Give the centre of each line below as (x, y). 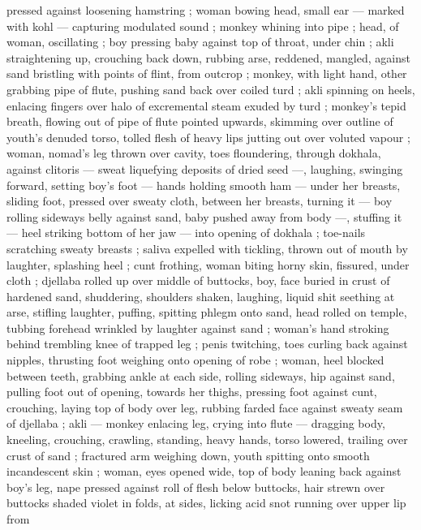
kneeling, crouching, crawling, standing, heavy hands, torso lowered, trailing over (207, 440)
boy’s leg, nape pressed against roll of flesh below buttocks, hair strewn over (196, 487)
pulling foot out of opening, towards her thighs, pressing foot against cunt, (192, 392)
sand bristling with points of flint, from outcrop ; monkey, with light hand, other (207, 73)
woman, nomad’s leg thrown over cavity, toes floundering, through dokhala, (194, 153)
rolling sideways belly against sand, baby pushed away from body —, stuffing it (204, 216)
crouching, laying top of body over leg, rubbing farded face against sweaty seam (205, 407)
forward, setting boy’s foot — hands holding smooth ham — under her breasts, (204, 185)
